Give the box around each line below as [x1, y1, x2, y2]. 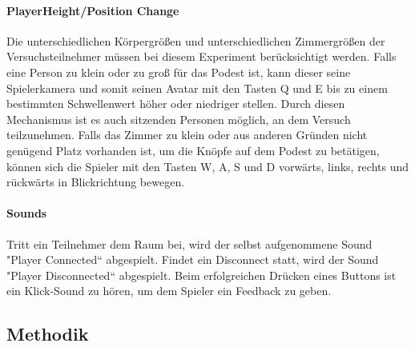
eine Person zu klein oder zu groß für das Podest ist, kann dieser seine [6, 63, 351, 80]
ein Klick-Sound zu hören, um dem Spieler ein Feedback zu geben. [6, 282, 332, 299]
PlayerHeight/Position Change [6, 2, 179, 18]
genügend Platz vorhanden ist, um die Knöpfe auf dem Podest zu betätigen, [6, 142, 380, 158]
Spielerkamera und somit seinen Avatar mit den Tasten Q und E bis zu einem [6, 79, 388, 96]
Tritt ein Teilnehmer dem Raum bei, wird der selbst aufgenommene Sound [6, 235, 373, 252]
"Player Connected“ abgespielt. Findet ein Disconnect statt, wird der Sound [6, 251, 379, 268]
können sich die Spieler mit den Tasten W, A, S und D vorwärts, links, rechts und [6, 158, 409, 174]
